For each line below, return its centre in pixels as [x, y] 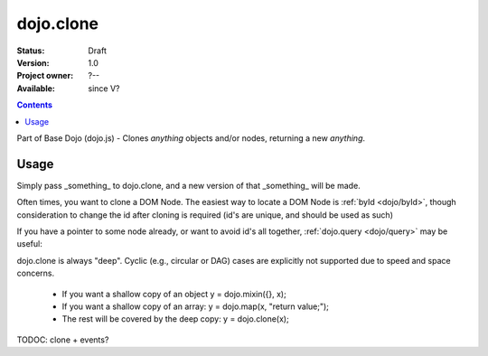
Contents [35, 105]
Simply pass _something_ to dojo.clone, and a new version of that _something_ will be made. [188, 185]
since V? [104, 88]
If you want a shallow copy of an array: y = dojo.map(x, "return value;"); [196, 306]
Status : [31, 51]
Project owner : [45, 76]
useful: [29, 244]
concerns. [36, 273]
